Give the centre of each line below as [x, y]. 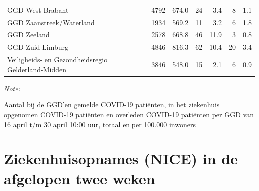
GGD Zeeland [29, 35]
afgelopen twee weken [80, 178]
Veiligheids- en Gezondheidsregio [58, 59]
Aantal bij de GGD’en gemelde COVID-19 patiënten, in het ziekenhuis [112, 105]
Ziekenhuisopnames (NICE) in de [121, 158]
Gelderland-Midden [37, 69]
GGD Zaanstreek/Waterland [51, 22]
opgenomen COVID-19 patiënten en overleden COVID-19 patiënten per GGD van [129, 114]
